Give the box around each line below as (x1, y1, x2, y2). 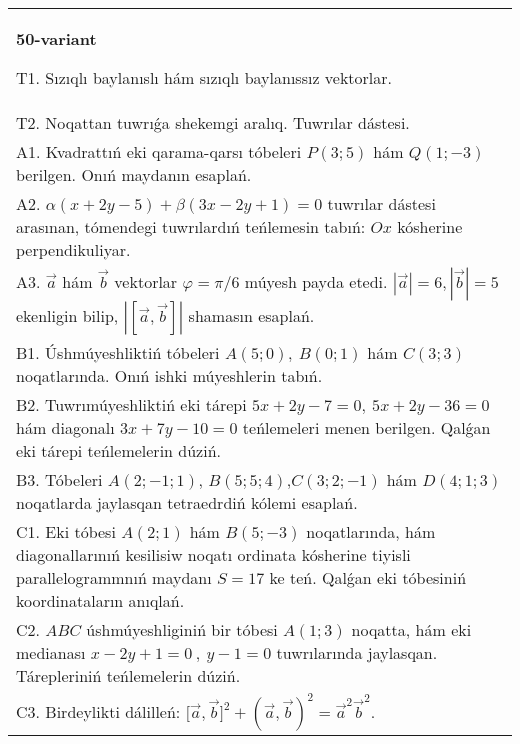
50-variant (16, 27, 97, 50)
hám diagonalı (16, 416, 115, 439)
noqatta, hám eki (351, 618, 472, 641)
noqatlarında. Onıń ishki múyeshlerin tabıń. (16, 364, 323, 387)
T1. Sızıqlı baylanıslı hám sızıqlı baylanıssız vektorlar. (16, 66, 393, 89)
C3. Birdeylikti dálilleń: (16, 700, 181, 723)
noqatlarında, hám (306, 520, 436, 543)
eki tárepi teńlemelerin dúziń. (16, 439, 221, 462)
